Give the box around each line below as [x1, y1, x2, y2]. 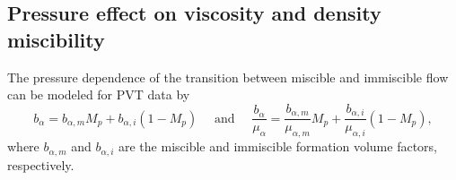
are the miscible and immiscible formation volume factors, [118, 137, 437, 156]
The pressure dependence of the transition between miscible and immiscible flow [7, 67, 449, 86]
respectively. [7, 155, 75, 174]
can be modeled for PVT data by [7, 85, 190, 104]
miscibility [7, 25, 105, 53]
